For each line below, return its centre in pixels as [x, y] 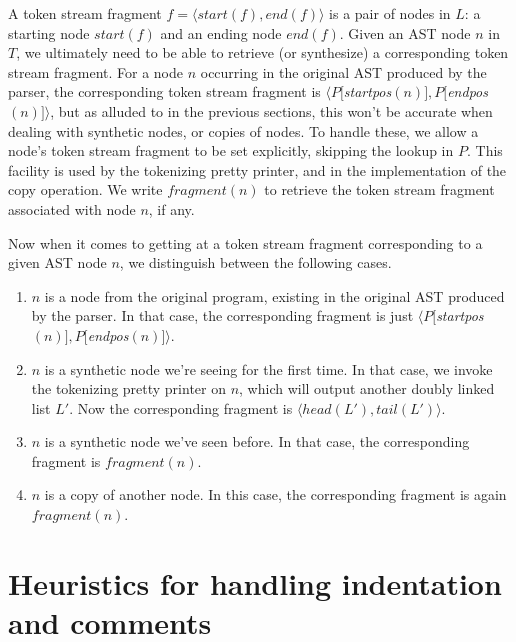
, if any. [171, 208]
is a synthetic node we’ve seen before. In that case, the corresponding [257, 441]
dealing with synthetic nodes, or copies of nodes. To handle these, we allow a [243, 130]
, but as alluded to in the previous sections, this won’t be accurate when [271, 110]
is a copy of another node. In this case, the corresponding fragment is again [275, 494]
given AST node [57, 262]
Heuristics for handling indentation [255, 582]
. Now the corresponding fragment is [181, 407]
